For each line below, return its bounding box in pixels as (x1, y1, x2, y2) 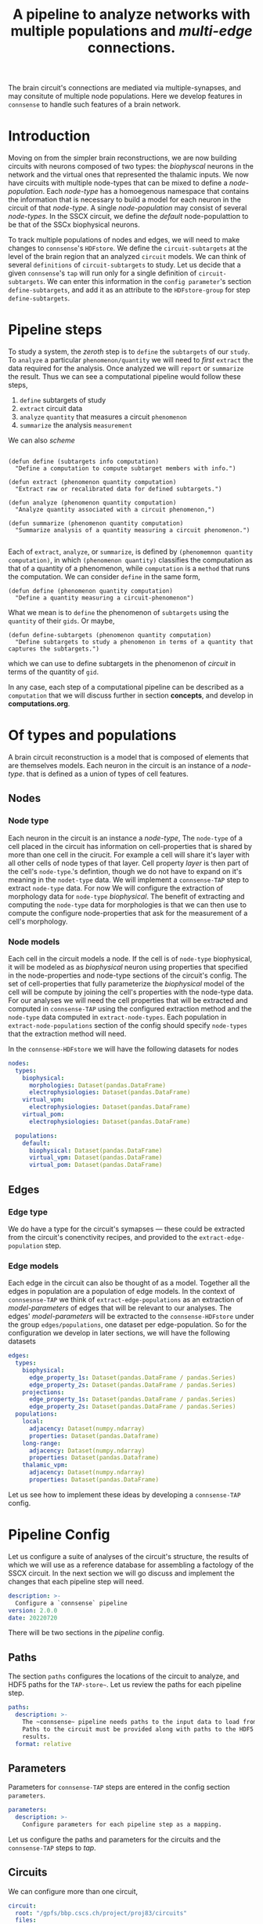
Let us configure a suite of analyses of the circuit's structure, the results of (8, 1551, 249, 1561)
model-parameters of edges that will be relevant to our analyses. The (8, 1303, 232, 1313)
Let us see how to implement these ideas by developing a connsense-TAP (8, 1489, 241, 1499)
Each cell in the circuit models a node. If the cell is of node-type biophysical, (8, 953, 253, 963)
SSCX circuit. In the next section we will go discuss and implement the (8, 1568, 235, 1578)
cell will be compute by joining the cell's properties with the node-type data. (8, 987, 254, 997)
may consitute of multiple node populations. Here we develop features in (8, 92, 243, 101)
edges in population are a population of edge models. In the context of (8, 1287, 236, 1296)
